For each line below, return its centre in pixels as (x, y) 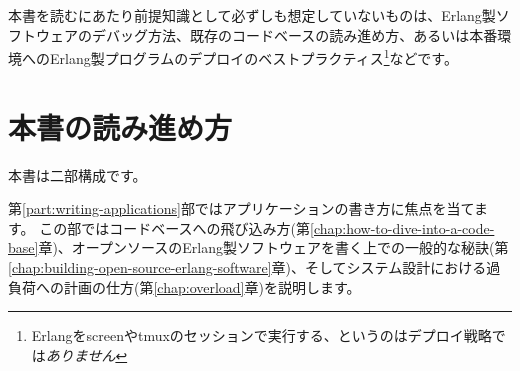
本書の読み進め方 (120, 126)
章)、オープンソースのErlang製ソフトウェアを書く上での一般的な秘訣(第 (273, 247)
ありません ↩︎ (86, 354)
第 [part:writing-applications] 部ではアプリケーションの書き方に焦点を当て (241, 208)
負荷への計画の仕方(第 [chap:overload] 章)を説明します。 (184, 286)
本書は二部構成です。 (77, 174)
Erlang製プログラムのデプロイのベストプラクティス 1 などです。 (253, 56)
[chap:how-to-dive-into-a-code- (402, 227)
